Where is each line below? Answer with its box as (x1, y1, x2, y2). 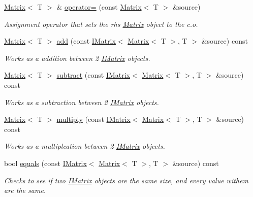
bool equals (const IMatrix (4, 157, 87, 168)
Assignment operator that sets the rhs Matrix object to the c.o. (4, 18, 198, 29)
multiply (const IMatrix (56, 114, 131, 124)
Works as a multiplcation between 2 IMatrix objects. (4, 141, 165, 151)
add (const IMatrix (56, 36, 116, 46)
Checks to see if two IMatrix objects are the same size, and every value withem (4, 175, 248, 185)
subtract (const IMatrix (56, 70, 131, 80)
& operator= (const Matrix (56, 2, 142, 12)
